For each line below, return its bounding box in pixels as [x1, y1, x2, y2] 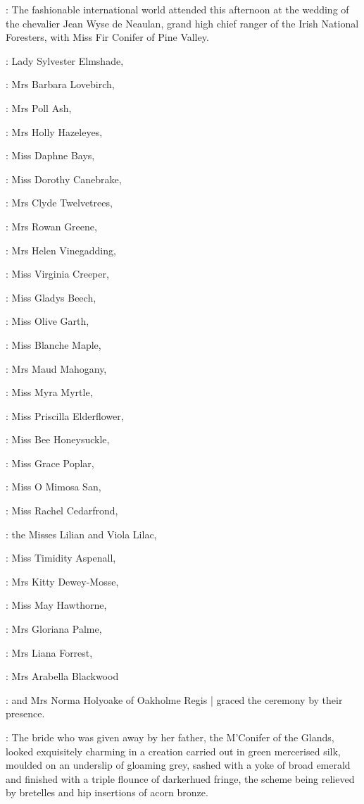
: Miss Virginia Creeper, [6, 266, 109, 281]
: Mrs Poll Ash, [6, 100, 72, 115]
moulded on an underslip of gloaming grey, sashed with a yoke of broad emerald [6, 757, 351, 772]
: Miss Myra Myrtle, [6, 385, 93, 400]
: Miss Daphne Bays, [6, 148, 95, 163]
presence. [6, 706, 45, 721]
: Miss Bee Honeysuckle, [6, 432, 110, 447]
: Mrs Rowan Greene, [6, 218, 97, 233]
